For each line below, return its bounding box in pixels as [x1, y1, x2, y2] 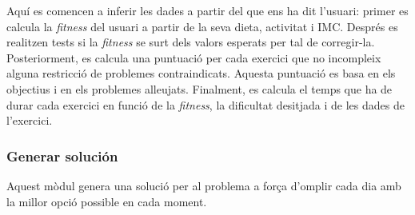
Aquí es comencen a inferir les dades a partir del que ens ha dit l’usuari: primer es [6, 2, 409, 18]
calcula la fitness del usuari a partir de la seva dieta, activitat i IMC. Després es [6, 18, 398, 34]
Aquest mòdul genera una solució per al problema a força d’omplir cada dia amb [6, 177, 401, 193]
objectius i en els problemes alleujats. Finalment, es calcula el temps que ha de [6, 80, 393, 97]
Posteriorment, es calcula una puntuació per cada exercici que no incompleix [6, 49, 381, 66]
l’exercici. [6, 112, 53, 129]
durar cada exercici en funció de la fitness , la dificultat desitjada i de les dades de [6, 96, 405, 113]
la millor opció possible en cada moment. [6, 193, 207, 209]
